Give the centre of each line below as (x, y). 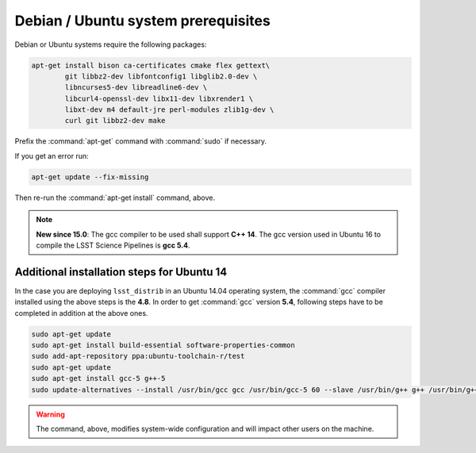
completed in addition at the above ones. (81, 313)
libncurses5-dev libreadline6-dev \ (136, 88)
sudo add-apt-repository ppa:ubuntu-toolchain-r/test (138, 356)
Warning (50, 414)
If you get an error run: (52, 155)
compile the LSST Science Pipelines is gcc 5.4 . (113, 245)
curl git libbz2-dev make (115, 121)
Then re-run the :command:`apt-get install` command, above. (115, 198)
